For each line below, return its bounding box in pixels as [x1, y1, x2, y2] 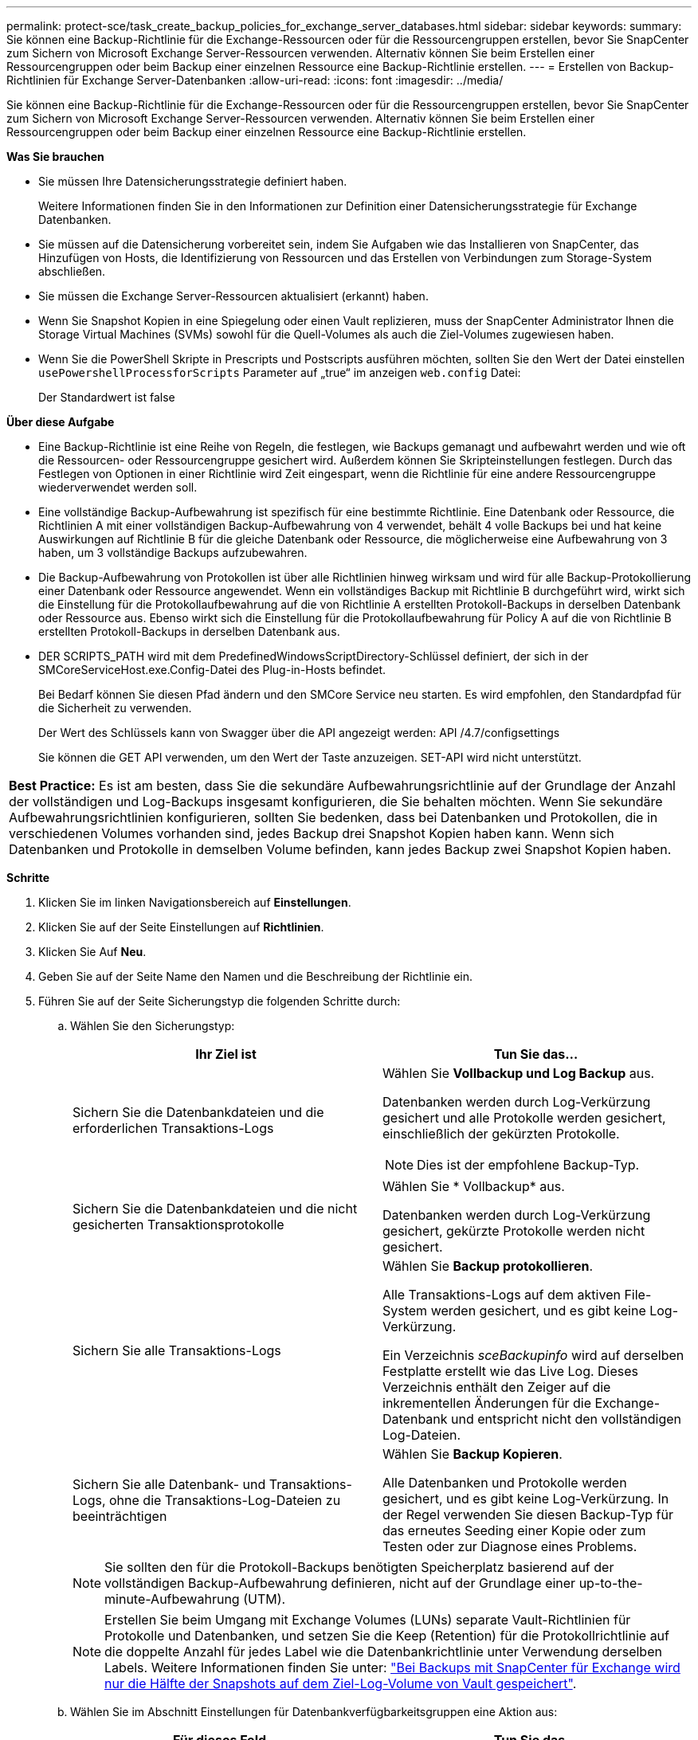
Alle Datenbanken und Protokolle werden [382, 1475, 627, 1491]
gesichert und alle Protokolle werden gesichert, [382, 1110, 666, 1126]
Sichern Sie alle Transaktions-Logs [73, 1342, 281, 1358]
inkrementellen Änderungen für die [382, 1395, 591, 1411]
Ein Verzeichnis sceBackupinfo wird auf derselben [382, 1347, 684, 1363]
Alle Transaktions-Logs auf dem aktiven [382, 1287, 621, 1303]
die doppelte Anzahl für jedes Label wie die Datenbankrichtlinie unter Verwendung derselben [104, 1644, 662, 1660]
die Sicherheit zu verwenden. [38, 701, 192, 715]
